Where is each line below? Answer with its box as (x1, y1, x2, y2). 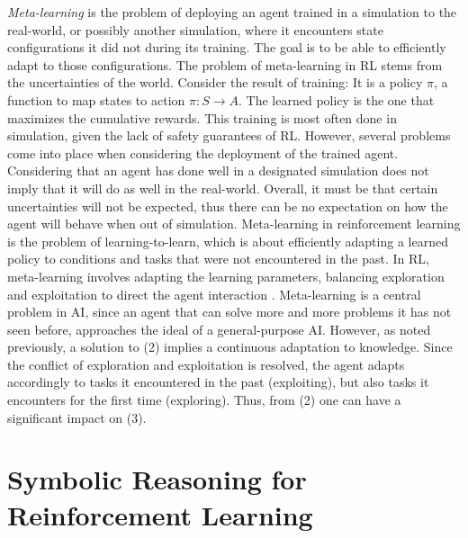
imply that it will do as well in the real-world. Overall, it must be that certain (7, 178, 438, 197)
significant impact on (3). (7, 408, 147, 426)
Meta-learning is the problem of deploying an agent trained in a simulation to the (7, 3, 457, 21)
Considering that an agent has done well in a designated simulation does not (7, 161, 429, 180)
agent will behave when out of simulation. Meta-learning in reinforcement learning (7, 214, 461, 233)
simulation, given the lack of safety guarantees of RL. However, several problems (7, 126, 451, 145)
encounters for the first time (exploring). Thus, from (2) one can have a (7, 390, 401, 409)
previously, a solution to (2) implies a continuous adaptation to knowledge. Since (7, 337, 453, 356)
